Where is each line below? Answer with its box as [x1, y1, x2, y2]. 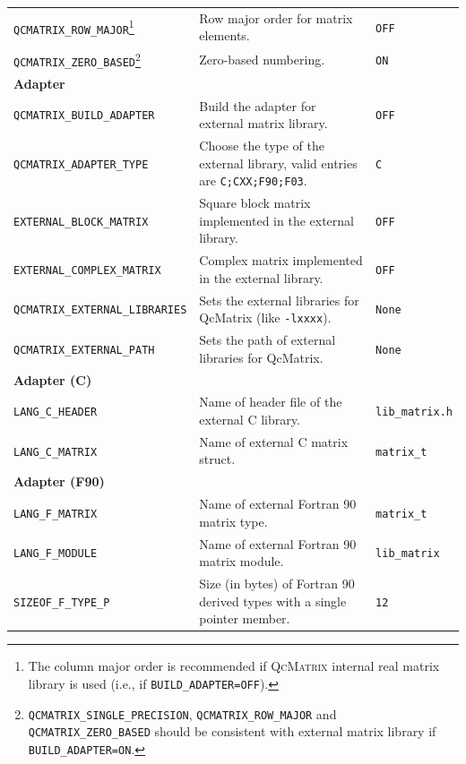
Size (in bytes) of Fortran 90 [199, 573, 355, 592]
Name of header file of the [199, 392, 342, 411]
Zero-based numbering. [199, 50, 325, 69]
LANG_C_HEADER [13, 406, 98, 419]
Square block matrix [199, 193, 311, 212]
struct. [199, 450, 236, 468]
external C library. [199, 409, 300, 428]
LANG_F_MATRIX [13, 507, 98, 520]
